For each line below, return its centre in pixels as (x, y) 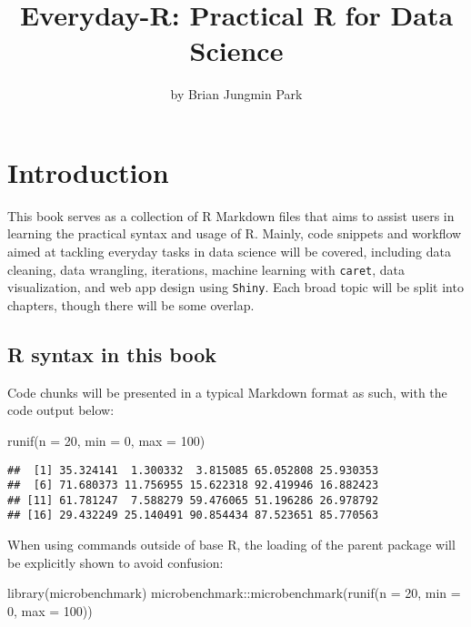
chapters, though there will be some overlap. (131, 304)
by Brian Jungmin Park (236, 94)
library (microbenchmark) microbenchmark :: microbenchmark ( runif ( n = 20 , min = (234, 593)
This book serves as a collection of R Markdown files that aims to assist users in (231, 215)
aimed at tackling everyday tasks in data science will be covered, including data (229, 252)
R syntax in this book (112, 354)
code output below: (61, 410)
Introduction (88, 172)
